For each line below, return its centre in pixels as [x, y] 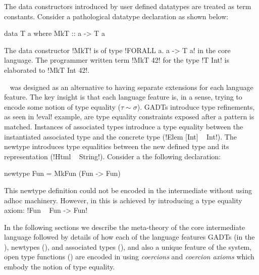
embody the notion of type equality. [60, 267]
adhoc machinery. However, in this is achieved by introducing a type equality [123, 200]
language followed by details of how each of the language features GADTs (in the [129, 237]
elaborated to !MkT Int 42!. [47, 70]
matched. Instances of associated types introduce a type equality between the [124, 126]
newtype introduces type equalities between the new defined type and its [117, 146]
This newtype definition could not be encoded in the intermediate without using [128, 190]
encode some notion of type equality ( [63, 106]
